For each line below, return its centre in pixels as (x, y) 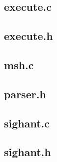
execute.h (28, 36)
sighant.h (28, 152)
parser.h (25, 94)
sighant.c (27, 123)
